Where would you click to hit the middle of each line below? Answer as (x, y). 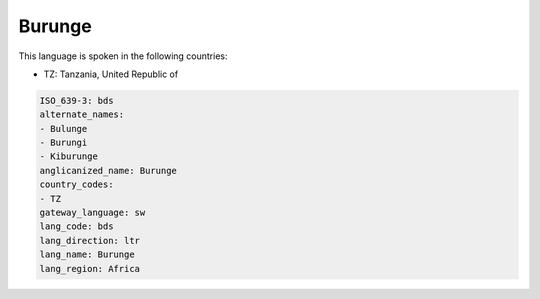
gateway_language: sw (92, 213)
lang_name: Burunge (87, 254)
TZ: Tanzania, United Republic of (111, 74)
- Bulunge (63, 128)
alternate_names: (82, 114)
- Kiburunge (69, 156)
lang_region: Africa (89, 268)
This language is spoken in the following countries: (123, 56)
